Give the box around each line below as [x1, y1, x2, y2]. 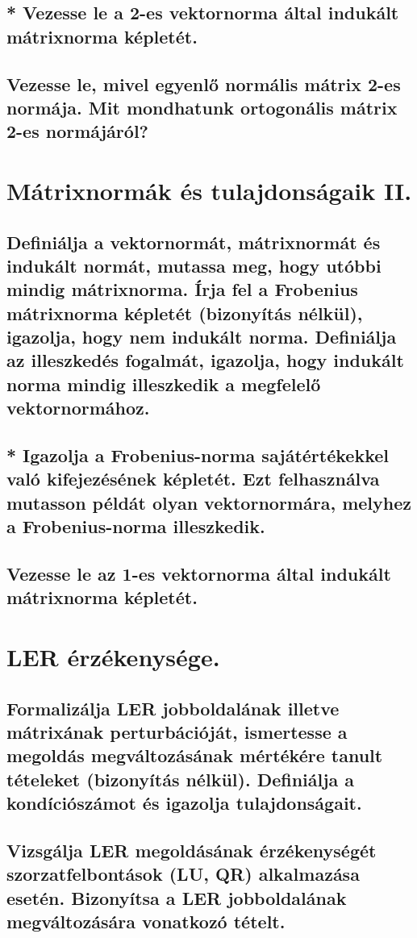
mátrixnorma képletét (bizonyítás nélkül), [6, 300, 363, 325]
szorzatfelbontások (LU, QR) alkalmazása [6, 861, 360, 886]
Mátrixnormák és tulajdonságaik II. [6, 173, 412, 206]
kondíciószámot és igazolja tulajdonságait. [6, 790, 362, 815]
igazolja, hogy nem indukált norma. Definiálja [6, 324, 397, 349]
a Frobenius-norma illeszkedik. [6, 514, 265, 539]
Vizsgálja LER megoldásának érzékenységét [6, 837, 377, 862]
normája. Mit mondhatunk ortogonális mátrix [6, 94, 398, 119]
